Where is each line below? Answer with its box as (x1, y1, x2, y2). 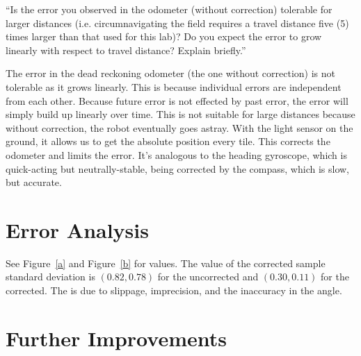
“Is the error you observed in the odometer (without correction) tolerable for (6, 2, 332, 16)
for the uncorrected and (157, 269, 259, 284)
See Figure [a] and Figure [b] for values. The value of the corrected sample (6, 255, 326, 270)
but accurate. (6, 175, 62, 189)
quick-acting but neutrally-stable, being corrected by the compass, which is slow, (6, 161, 349, 176)
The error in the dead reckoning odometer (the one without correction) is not (6, 66, 336, 80)
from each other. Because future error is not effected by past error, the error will (6, 93, 348, 108)
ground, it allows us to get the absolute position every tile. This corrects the (6, 134, 330, 149)
